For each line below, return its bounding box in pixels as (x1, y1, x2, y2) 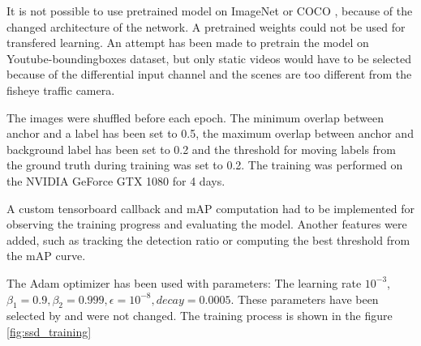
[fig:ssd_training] (6, 323, 92, 340)
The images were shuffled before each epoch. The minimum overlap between (6, 109, 384, 126)
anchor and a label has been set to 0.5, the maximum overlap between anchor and (6, 125, 414, 142)
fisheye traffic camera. (6, 81, 115, 98)
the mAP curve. (6, 247, 86, 264)
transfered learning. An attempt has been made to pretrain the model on (6, 34, 369, 51)
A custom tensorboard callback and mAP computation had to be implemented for (6, 199, 415, 216)
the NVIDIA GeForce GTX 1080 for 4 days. (6, 172, 226, 189)
